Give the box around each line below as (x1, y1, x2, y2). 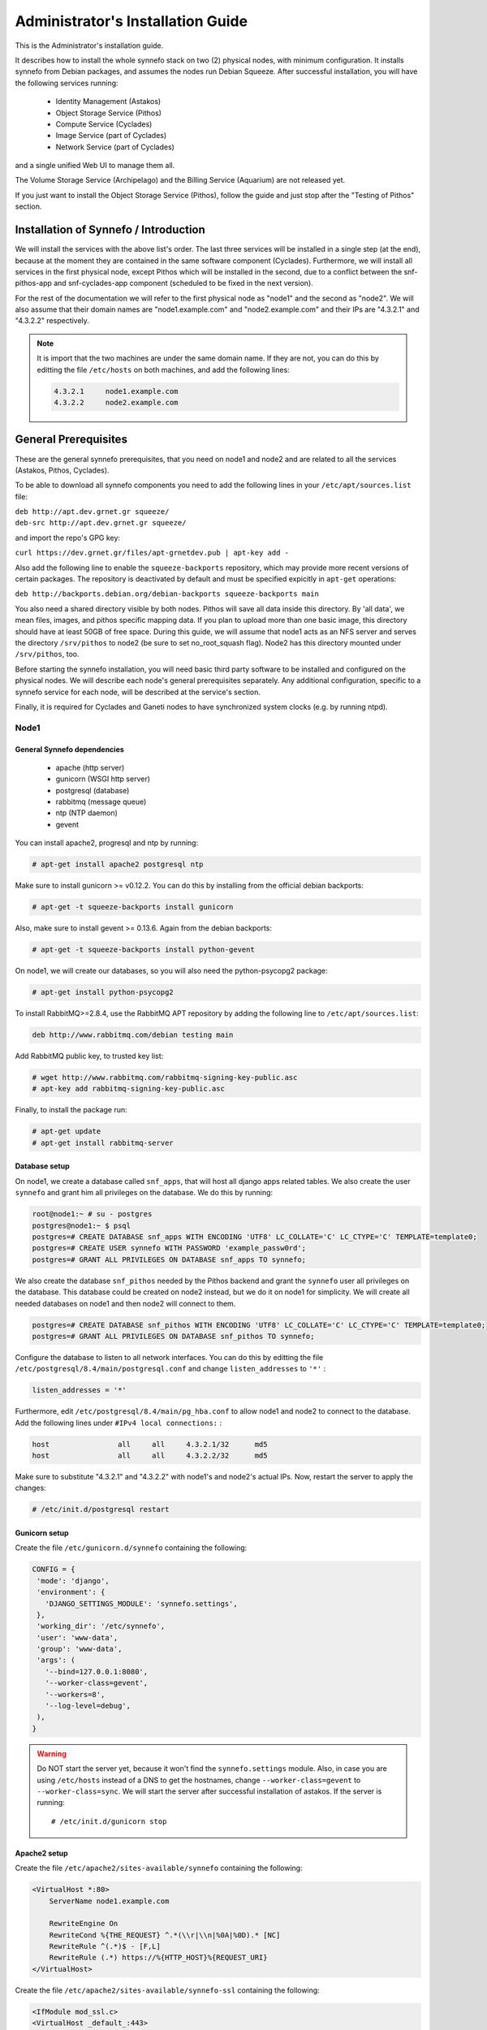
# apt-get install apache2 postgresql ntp (32, 860, 204, 869)
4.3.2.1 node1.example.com (54, 387, 179, 395)
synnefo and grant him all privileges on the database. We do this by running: (15, 1188, 274, 1198)
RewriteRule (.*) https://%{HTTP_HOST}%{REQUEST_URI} (49, 1953, 268, 1963)
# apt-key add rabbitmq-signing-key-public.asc (32, 1084, 225, 1094)
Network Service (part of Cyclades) (55, 142, 175, 152)
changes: (15, 1483, 46, 1493)
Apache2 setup (15, 1848, 68, 1858)
